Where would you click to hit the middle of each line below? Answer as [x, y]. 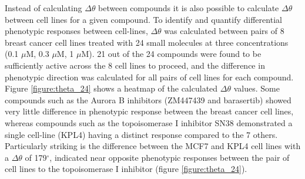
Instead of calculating [43, 8]
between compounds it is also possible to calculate [189, 8]
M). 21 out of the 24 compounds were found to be [171, 54]
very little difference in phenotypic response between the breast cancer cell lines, [149, 111]
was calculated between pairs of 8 [224, 31]
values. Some [257, 88]
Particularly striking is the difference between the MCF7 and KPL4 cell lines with [153, 146]
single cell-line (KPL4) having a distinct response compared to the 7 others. [141, 134]
